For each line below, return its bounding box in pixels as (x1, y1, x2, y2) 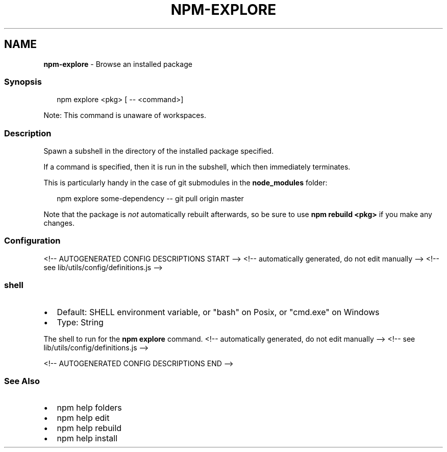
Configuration (4, 235, 61, 246)
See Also (4, 375, 40, 386)
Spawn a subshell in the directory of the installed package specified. (43, 147, 274, 156)
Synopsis (4, 76, 42, 87)
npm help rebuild (57, 423, 122, 434)
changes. (43, 219, 74, 228)
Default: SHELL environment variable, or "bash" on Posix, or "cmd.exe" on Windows (57, 306, 380, 317)
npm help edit (57, 413, 110, 423)
